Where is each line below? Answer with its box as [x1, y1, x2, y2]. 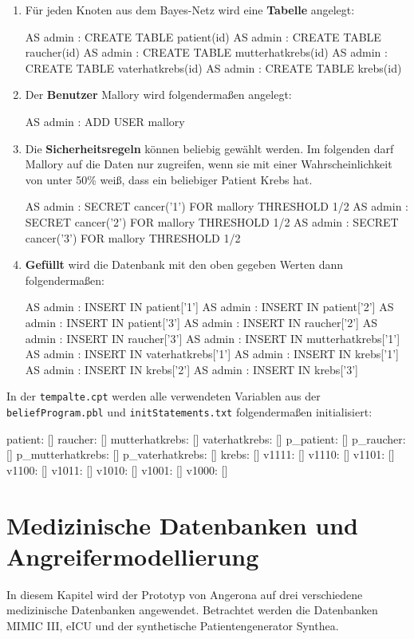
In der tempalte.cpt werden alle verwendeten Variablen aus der [6, 388, 321, 404]
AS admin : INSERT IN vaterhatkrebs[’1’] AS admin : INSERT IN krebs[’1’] [25, 345, 399, 362]
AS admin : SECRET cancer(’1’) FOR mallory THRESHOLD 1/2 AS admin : [25, 198, 408, 215]
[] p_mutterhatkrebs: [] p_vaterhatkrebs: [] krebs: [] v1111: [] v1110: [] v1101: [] [6, 446, 395, 463]
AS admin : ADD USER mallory [25, 112, 185, 129]
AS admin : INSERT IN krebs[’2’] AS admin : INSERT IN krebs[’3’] [25, 361, 358, 377]
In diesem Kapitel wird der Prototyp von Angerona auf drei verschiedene [6, 586, 363, 602]
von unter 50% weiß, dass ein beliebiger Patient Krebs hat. [25, 171, 313, 187]
